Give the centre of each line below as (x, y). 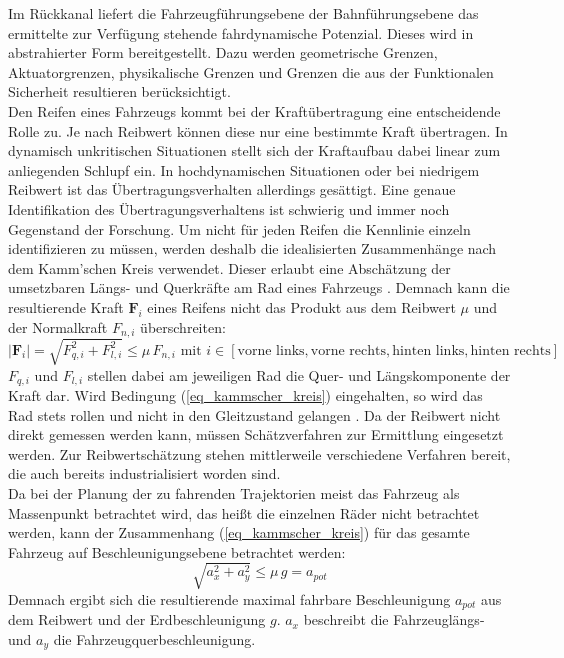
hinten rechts (510, 350)
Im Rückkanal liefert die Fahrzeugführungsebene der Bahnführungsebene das (243, 13)
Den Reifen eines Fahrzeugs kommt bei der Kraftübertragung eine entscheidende (254, 110)
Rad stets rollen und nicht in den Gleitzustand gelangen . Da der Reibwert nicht (254, 414)
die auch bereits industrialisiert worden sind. (144, 473)
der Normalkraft (58, 326)
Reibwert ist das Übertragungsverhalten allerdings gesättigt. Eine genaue (232, 189)
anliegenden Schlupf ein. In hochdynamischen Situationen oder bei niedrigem (244, 169)
